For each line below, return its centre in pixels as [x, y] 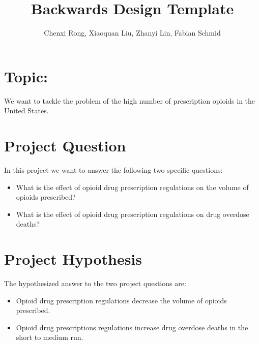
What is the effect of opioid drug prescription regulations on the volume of [132, 187]
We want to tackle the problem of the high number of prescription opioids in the [130, 100]
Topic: [26, 76]
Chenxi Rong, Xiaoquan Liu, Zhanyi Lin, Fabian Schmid [132, 33]
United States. [26, 111]
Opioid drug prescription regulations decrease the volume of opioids [121, 300]
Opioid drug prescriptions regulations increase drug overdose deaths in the [132, 327]
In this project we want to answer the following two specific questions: [113, 169]
